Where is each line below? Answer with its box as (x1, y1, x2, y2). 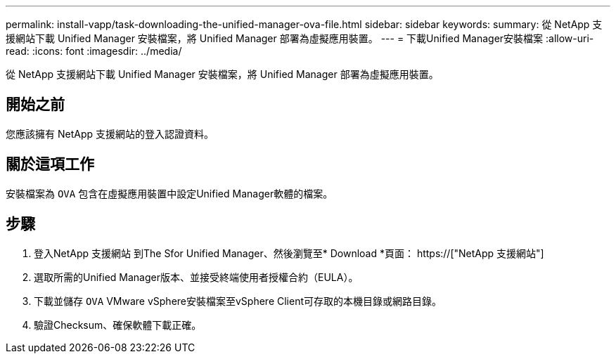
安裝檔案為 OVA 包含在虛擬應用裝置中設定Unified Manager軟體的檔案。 (6, 187, 333, 200)
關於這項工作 (6, 155, 94, 174)
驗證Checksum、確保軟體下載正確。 (34, 318, 202, 331)
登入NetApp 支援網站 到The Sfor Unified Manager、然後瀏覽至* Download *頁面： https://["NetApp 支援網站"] (34, 247, 544, 259)
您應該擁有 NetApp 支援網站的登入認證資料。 (6, 127, 214, 140)
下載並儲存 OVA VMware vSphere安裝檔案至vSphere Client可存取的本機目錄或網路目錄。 (34, 294, 442, 307)
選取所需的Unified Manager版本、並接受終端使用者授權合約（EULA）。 (34, 270, 359, 283)
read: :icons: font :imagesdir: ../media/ (6, 45, 182, 57)
